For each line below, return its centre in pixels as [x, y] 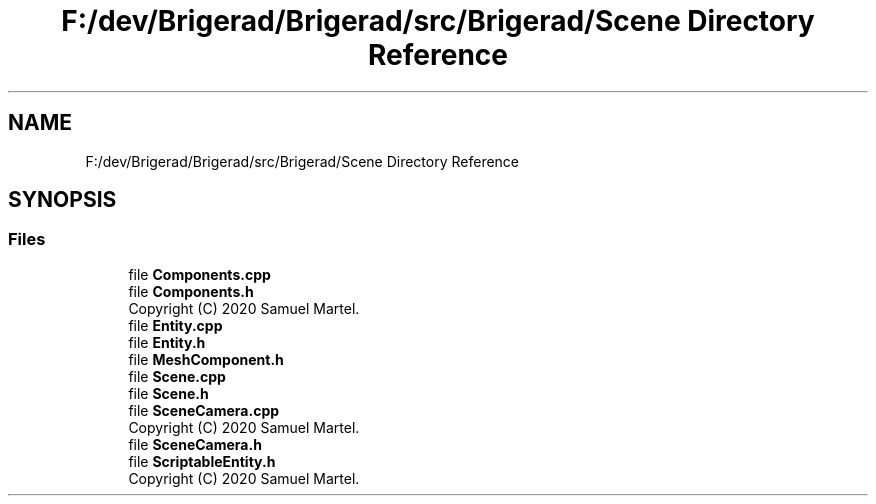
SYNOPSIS [62, 200]
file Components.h [191, 291]
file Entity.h [167, 342]
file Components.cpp [199, 274]
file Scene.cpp [177, 376]
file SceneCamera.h [195, 444]
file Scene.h [168, 393]
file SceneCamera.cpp [204, 410]
